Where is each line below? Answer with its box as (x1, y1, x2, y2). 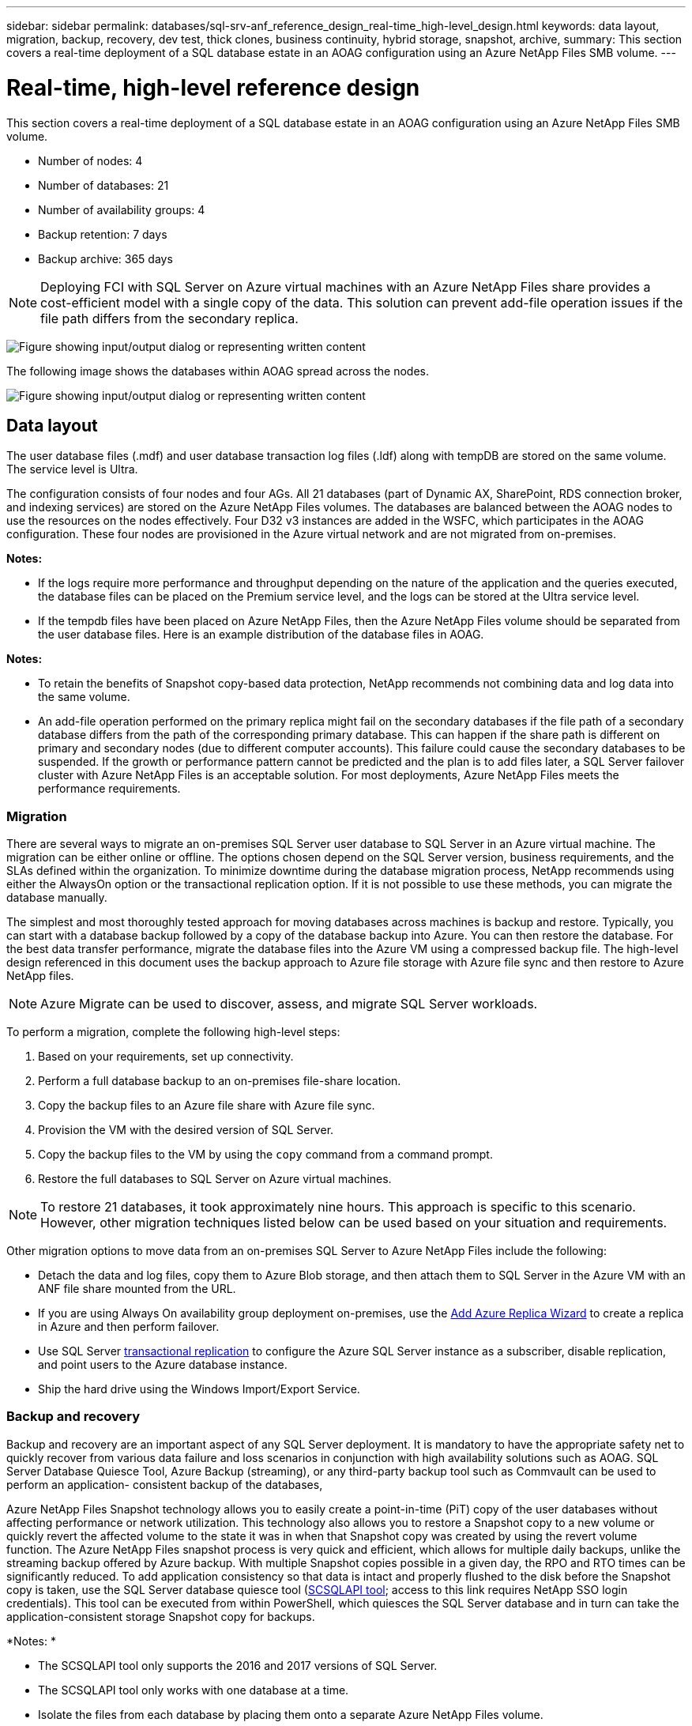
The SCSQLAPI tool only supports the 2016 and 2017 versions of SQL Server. (38, 1658, 438, 1672)
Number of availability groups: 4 (38, 202, 205, 217)
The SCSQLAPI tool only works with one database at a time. (38, 1683, 349, 1697)
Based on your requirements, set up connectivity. (38, 1050, 294, 1064)
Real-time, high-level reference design (6, 73, 420, 101)
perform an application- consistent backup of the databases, (6, 1477, 323, 1491)
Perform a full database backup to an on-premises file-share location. (38, 1074, 401, 1088)
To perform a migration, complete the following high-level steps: (6, 1025, 340, 1039)
